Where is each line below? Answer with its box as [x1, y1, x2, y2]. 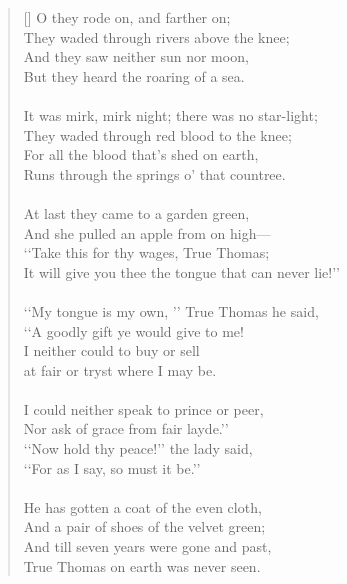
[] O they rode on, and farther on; [23, 7, 231, 27]
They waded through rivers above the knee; [23, 26, 290, 47]
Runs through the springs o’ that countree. [23, 163, 286, 184]
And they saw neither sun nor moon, [23, 46, 249, 67]
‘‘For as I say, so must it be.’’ [23, 457, 201, 478]
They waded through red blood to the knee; [23, 124, 292, 145]
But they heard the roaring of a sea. [23, 65, 245, 86]
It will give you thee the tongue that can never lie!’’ [23, 261, 340, 282]
